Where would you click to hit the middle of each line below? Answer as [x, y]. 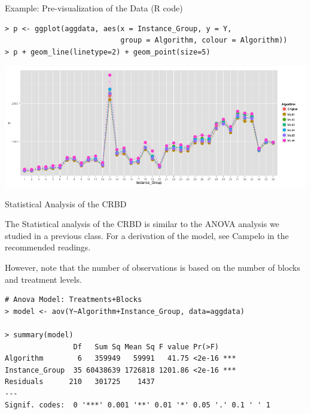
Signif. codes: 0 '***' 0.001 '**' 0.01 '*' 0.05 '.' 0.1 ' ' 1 [138, 405]
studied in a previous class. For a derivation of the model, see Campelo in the [147, 235]
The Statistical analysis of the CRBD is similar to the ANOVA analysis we [142, 224]
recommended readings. [48, 247]
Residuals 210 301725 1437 [80, 382]
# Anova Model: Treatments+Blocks [74, 300]
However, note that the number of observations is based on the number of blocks [153, 267]
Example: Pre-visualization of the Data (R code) [94, 8]
